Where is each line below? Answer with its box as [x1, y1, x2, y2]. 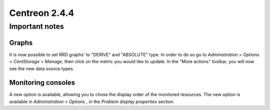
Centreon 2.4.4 [9, 7, 74, 18]
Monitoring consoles [9, 79, 75, 87]
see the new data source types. [9, 65, 74, 72]
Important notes [9, 22, 64, 31]
